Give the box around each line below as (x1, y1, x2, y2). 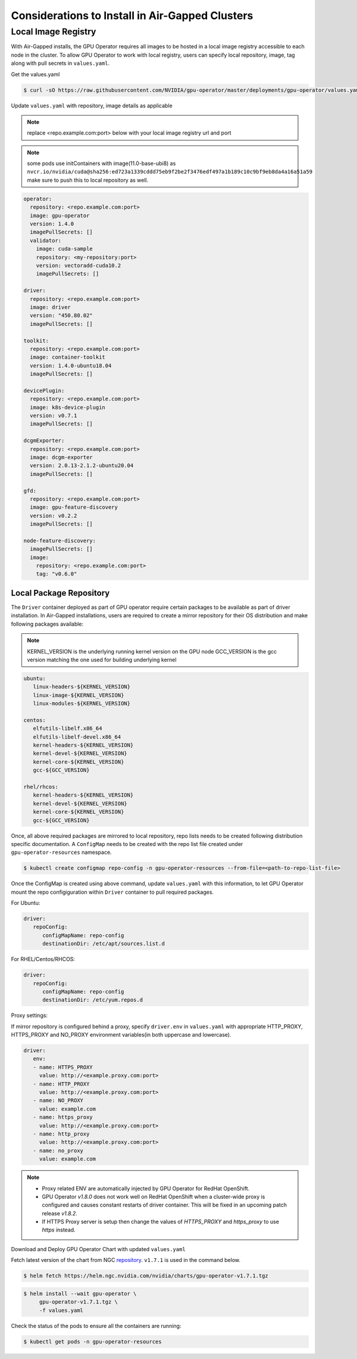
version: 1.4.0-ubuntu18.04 (30, 362, 112, 369)
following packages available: (11, 620, 84, 627)
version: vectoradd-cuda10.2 (36, 262, 121, 269)
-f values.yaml (39, 1307, 83, 1314)
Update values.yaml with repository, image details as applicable (11, 102, 173, 109)
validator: (30, 237, 62, 244)
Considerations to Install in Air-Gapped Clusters (11, 9, 253, 22)
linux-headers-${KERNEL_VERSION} (33, 683, 131, 691)
